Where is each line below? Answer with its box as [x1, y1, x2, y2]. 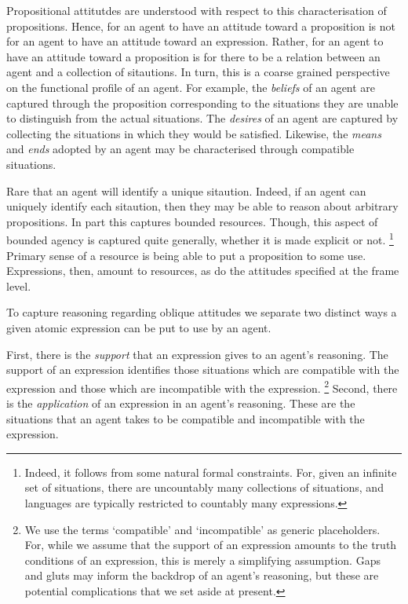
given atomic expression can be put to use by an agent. [6, 319, 271, 335]
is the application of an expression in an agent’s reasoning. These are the [6, 394, 355, 411]
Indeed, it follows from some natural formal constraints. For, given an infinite [24, 463, 397, 480]
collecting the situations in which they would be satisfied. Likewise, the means [6, 125, 381, 141]
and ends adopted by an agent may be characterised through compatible [6, 141, 355, 157]
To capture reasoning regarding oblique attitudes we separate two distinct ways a [6, 304, 397, 320]
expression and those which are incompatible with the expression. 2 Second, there [6, 377, 398, 396]
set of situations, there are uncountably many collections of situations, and [24, 479, 384, 496]
